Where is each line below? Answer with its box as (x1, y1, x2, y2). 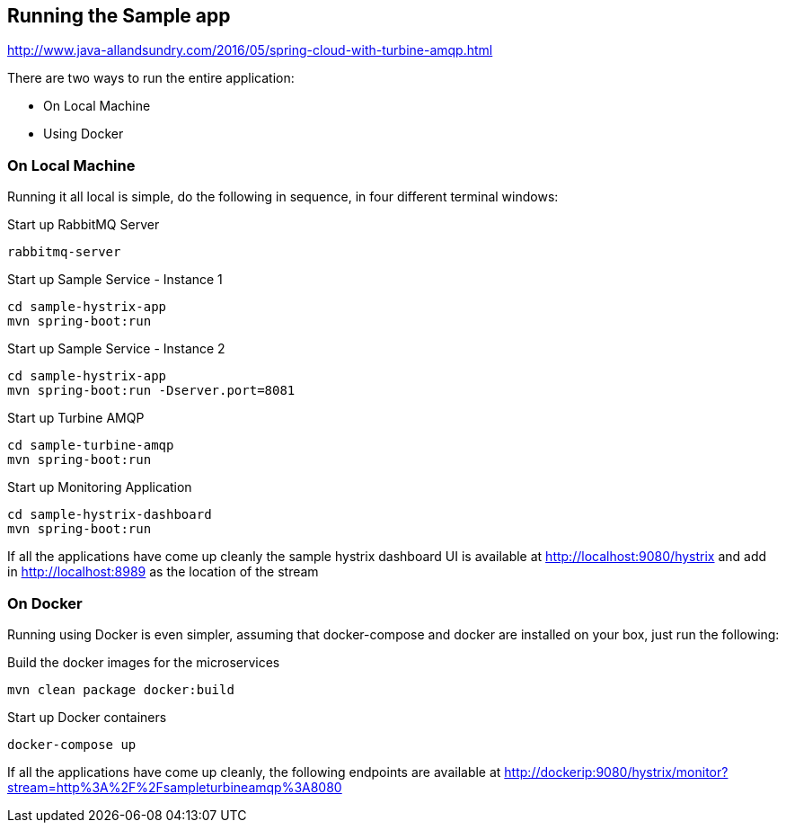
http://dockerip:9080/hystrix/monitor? (504, 763, 729, 780)
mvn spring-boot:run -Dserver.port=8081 (7, 383, 296, 398)
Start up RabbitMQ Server (7, 217, 160, 233)
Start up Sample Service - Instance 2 (7, 341, 225, 357)
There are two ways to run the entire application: (7, 70, 295, 86)
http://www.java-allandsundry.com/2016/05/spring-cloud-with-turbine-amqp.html (7, 42, 493, 58)
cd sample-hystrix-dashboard (7, 507, 212, 522)
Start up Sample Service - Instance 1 (7, 272, 223, 288)
